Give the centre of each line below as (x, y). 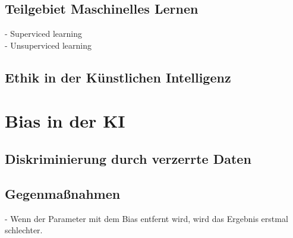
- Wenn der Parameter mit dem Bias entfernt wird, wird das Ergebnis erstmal (146, 218)
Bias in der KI (65, 121)
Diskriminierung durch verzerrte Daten (128, 158)
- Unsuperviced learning (48, 45)
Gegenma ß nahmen (63, 193)
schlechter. (24, 230)
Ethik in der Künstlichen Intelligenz (118, 77)
